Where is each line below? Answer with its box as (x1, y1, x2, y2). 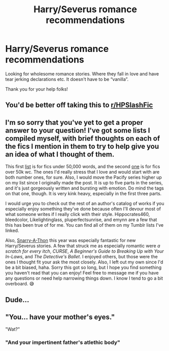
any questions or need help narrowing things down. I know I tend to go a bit (5, 275, 163, 281)
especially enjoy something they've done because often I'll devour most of (5, 206, 161, 212)
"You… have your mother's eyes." (5, 312, 115, 321)
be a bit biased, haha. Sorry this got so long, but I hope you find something (5, 264, 161, 271)
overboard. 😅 (5, 281, 35, 287)
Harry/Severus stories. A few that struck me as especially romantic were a (5, 243, 161, 249)
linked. (5, 228, 19, 234)
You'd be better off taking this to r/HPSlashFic (5, 101, 153, 110)
